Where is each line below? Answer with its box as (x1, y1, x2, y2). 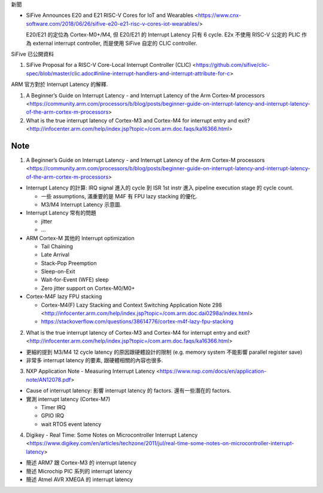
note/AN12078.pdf (26, 376, 71, 383)
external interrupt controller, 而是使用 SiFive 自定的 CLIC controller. (32, 39, 197, 47)
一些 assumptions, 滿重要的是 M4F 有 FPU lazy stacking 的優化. (41, 192, 197, 200)
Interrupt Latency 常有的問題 (26, 209, 96, 216)
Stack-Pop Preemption (41, 259, 97, 267)
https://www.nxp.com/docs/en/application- (159, 368, 267, 375)
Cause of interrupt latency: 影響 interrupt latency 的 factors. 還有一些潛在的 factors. (26, 387, 231, 394)
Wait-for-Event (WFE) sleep (41, 276, 109, 283)
